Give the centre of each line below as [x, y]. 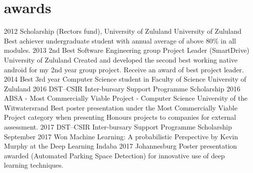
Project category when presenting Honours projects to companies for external [120, 117]
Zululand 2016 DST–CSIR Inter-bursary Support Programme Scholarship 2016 [122, 88]
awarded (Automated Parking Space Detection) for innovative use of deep [115, 155]
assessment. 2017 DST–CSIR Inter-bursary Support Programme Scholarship [118, 127]
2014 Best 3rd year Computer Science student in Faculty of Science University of [125, 79]
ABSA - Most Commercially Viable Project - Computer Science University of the [126, 98]
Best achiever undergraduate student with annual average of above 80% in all [120, 40]
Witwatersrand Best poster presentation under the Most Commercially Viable [121, 107]
